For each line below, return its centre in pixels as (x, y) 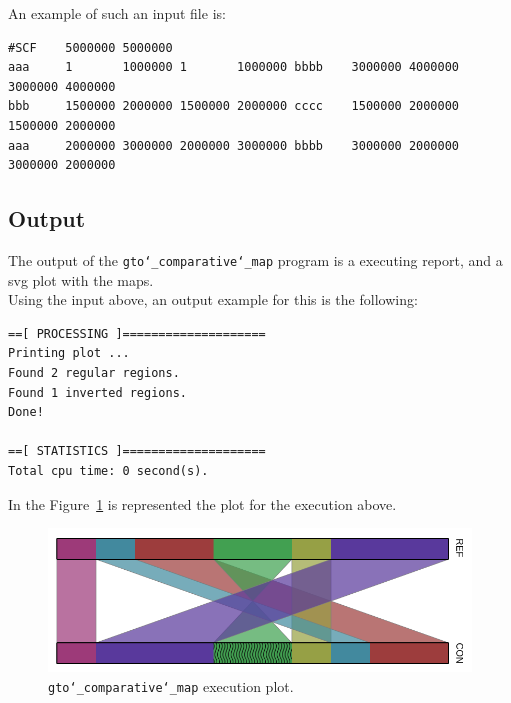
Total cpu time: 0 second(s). (108, 470)
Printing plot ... (69, 353)
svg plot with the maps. (81, 279)
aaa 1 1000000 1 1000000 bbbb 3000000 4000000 (234, 67)
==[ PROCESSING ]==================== (137, 333)
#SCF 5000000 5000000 (90, 47)
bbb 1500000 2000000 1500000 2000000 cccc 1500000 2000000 (234, 106)
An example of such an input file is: (117, 13)
